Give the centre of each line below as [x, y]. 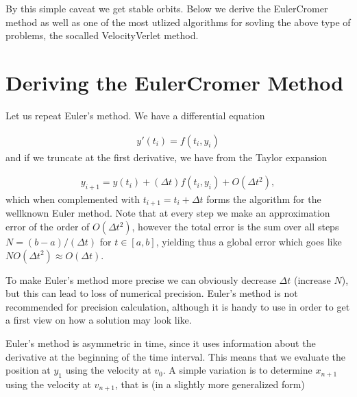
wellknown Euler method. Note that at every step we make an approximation [168, 213]
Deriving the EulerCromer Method [175, 82]
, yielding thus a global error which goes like [249, 241]
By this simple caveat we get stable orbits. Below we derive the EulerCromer [167, 8]
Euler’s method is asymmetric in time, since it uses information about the [161, 342]
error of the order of [48, 226]
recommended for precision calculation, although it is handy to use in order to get [178, 306]
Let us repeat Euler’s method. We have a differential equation [135, 115]
